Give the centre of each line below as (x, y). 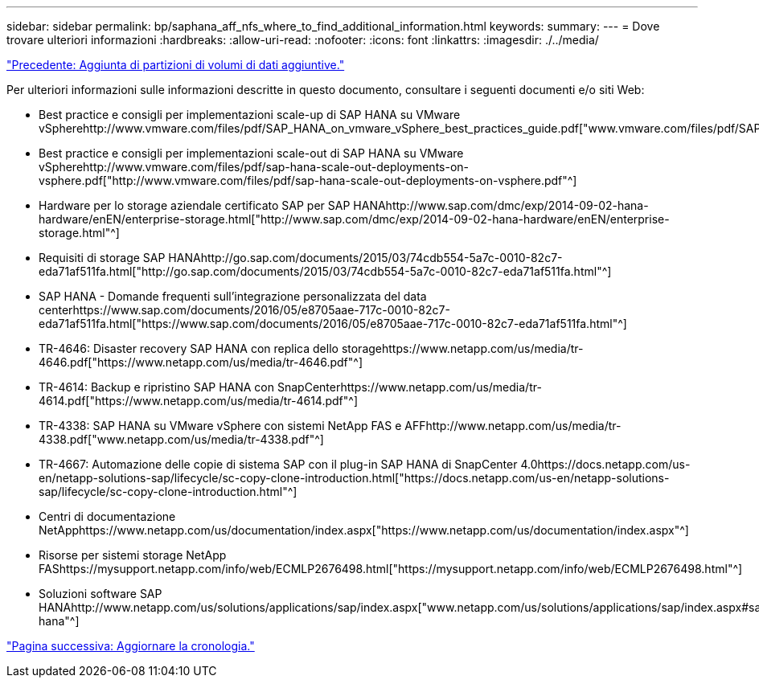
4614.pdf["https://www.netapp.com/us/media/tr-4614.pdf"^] (199, 401)
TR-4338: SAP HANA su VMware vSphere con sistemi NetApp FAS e (220, 426)
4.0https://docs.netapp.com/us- (605, 464)
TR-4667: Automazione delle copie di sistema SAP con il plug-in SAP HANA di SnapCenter (278, 464)
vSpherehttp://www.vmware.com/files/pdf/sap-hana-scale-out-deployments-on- (254, 167)
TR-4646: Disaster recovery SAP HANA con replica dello (189, 348)
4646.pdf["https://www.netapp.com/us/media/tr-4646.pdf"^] (201, 362)
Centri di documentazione (107, 516)
